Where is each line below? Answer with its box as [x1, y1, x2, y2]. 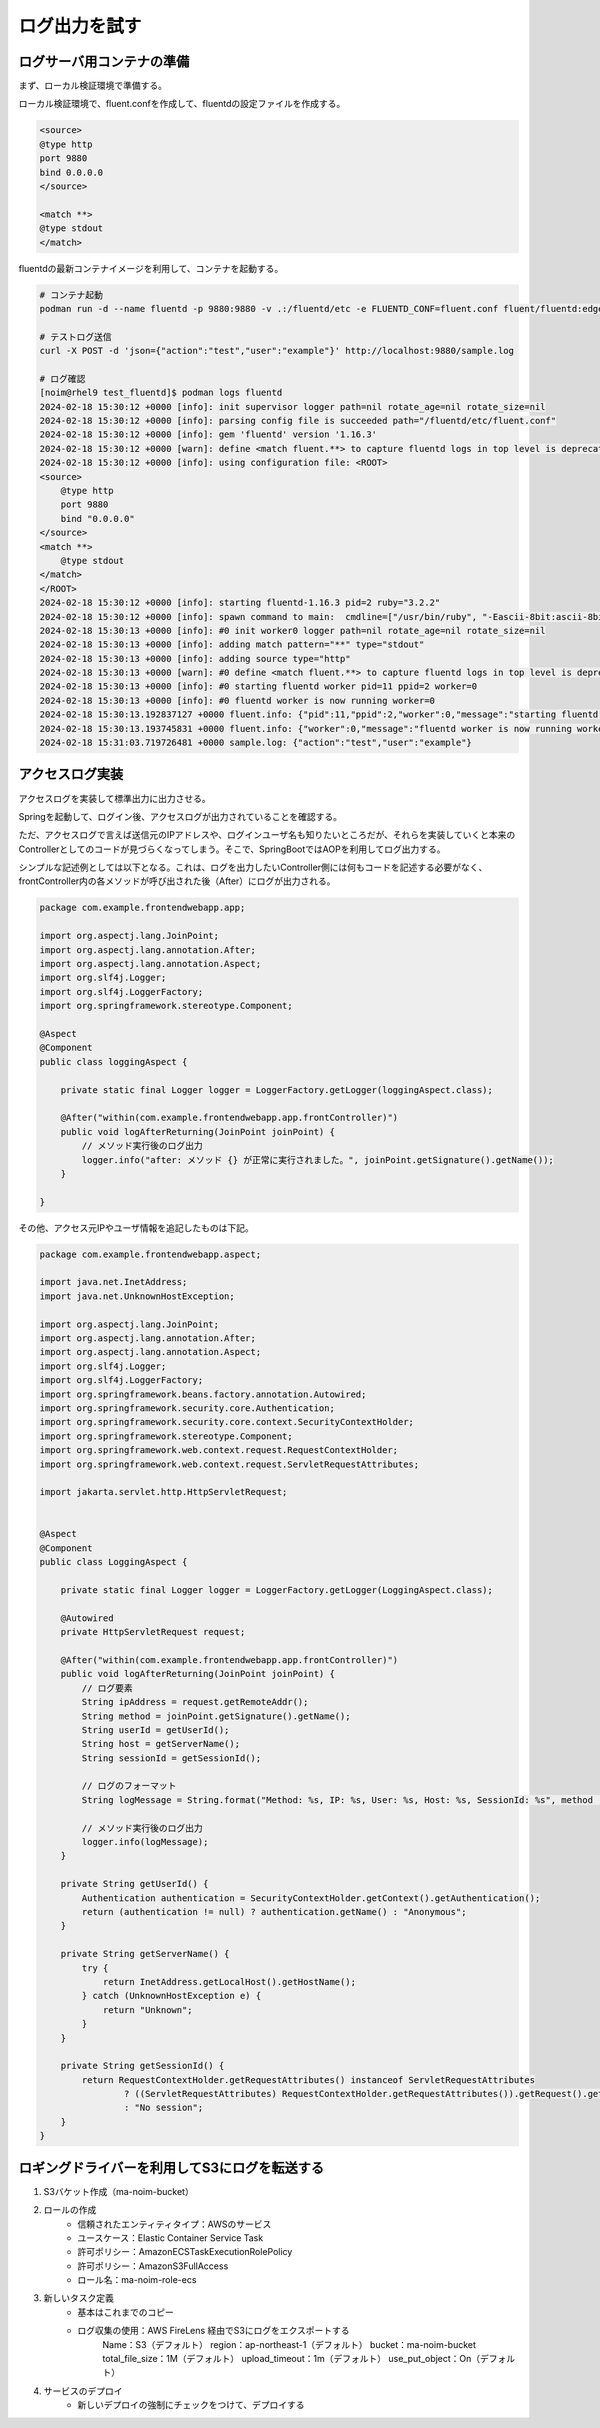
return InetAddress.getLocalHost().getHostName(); [102, 1976, 357, 1987]
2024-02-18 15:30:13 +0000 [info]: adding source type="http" [39, 653, 351, 664]
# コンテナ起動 [39, 289, 104, 300]
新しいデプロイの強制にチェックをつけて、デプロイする [77, 2399, 305, 2411]
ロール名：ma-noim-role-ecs [77, 2274, 197, 2286]
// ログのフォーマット [81, 1780, 177, 1792]
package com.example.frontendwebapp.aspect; [39, 1248, 262, 1260]
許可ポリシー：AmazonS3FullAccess [77, 2260, 229, 2272]
